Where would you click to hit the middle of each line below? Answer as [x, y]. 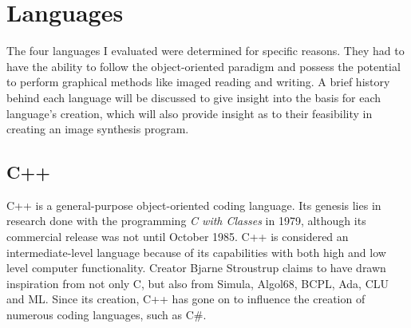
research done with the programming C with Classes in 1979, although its [186, 221]
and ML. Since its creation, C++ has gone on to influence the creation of [186, 299]
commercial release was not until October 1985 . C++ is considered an [178, 237]
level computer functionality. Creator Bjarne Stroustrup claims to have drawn [196, 268]
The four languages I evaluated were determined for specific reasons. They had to [205, 51]
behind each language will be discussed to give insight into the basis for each [194, 97]
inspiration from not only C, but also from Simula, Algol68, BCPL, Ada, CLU [198, 283]
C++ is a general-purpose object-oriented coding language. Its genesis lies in [194, 205]
